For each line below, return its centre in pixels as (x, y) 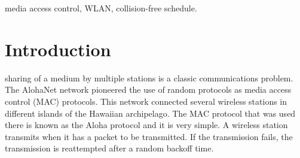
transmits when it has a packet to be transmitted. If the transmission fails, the (149, 136)
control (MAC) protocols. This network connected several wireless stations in (146, 101)
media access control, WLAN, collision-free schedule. (101, 8)
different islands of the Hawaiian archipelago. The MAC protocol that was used (150, 113)
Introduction (58, 49)
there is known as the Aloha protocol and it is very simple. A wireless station (146, 125)
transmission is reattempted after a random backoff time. (109, 148)
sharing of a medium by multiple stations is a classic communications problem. (149, 78)
